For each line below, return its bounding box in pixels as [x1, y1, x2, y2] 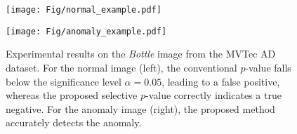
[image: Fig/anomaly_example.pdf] [6, 26, 167, 36]
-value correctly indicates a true [145, 88, 282, 102]
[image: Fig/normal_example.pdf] [6, 5, 161, 15]
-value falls [245, 60, 291, 74]
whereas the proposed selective [6, 88, 138, 102]
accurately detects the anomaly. [6, 115, 142, 130]
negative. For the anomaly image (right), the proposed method [6, 101, 275, 116]
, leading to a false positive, [161, 74, 280, 88]
